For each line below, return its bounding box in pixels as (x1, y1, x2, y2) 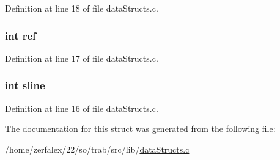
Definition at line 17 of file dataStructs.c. (5, 51, 158, 64)
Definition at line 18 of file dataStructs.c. (5, 2, 158, 14)
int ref (5, 27, 36, 43)
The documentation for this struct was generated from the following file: (5, 122, 276, 135)
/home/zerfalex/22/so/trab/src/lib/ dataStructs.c (5, 142, 190, 155)
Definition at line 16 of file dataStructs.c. (5, 101, 158, 114)
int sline (5, 78, 45, 93)
